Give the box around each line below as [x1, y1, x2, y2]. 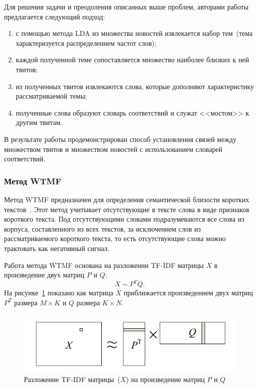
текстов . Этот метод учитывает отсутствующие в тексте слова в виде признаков [4, 204, 250, 214]
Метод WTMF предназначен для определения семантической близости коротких [4, 194, 250, 204]
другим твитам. [15, 117, 62, 128]
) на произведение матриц [126, 374, 205, 384]
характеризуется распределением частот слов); [15, 37, 157, 48]
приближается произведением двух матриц [123, 287, 253, 298]
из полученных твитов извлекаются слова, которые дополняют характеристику [15, 81, 254, 91]
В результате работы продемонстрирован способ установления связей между [4, 133, 237, 144]
